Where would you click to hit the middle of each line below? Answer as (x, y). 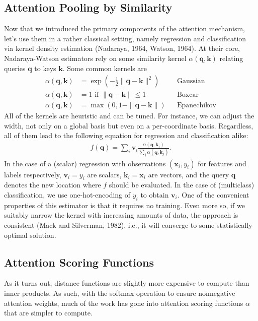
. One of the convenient (213, 194)
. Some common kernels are (105, 68)
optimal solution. (30, 235)
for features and (222, 163)
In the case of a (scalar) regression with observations (85, 163)
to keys (45, 68)
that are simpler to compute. (48, 313)
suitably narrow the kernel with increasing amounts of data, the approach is (121, 215)
